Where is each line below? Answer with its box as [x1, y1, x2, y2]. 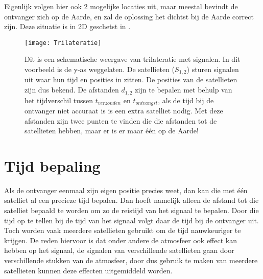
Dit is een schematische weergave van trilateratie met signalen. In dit [25, 54, 241, 64]
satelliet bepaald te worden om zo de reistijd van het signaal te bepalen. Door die [4, 205, 259, 216]
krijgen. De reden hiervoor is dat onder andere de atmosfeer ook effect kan [4, 235, 237, 245]
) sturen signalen [186, 64, 239, 75]
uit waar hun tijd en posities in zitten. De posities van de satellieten [25, 74, 237, 85]
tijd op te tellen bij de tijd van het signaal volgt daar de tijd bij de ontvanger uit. [4, 215, 259, 225]
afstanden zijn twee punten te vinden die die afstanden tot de [25, 115, 217, 126]
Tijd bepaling [4, 155, 101, 176]
